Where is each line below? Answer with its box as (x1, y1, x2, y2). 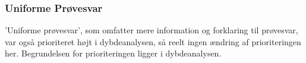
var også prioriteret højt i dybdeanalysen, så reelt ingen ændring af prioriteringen (5, 35, 301, 48)
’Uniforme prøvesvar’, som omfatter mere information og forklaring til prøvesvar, (5, 24, 298, 36)
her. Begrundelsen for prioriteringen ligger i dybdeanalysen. (5, 47, 222, 59)
